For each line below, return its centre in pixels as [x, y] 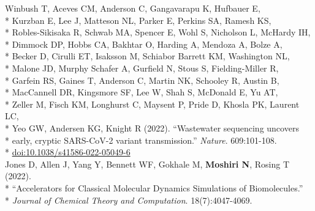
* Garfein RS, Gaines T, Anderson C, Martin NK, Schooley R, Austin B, [142, 80]
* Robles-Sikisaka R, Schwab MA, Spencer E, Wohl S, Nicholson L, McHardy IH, [158, 32]
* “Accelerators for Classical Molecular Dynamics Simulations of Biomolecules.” [154, 187]
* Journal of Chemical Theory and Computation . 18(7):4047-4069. [129, 200]
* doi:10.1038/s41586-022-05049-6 [68, 152]
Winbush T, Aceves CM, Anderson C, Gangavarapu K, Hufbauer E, [133, 8]
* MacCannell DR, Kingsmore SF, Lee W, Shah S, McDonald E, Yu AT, [142, 92]
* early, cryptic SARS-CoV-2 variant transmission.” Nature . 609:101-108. [141, 140]
